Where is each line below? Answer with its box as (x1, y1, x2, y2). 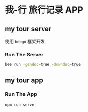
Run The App (5, 91, 37, 98)
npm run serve (5, 102, 35, 107)
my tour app (5, 76, 44, 84)
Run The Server (5, 51, 44, 57)
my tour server (5, 24, 52, 33)
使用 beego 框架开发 (5, 38, 45, 44)
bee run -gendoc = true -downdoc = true (5, 62, 81, 67)
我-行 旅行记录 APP (5, 4, 83, 16)
